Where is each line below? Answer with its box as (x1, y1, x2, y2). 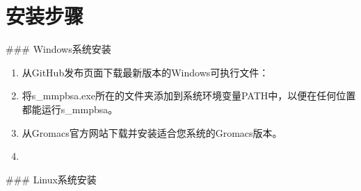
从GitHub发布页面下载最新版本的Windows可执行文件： (22, 65, 269, 79)
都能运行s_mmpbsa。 (22, 101, 118, 116)
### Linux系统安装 (6, 172, 97, 186)
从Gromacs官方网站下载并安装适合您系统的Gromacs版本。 (22, 125, 282, 140)
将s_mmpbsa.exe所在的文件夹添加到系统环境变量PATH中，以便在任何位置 (22, 88, 356, 103)
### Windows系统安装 (6, 42, 111, 56)
